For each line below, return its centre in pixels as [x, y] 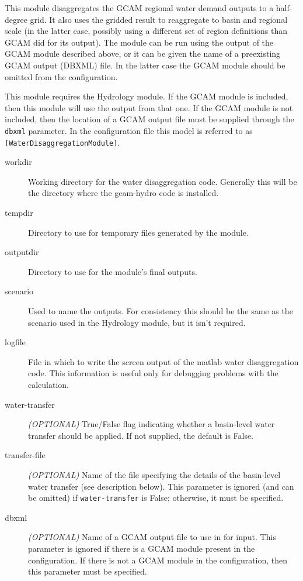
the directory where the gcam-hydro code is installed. [123, 193]
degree [16, 19]
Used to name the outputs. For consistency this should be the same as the [161, 311]
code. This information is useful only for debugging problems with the [153, 373]
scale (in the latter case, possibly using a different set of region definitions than [146, 31]
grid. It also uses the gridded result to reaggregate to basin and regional [159, 19]
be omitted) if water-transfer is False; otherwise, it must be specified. [156, 498]
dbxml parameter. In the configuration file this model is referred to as [129, 130]
